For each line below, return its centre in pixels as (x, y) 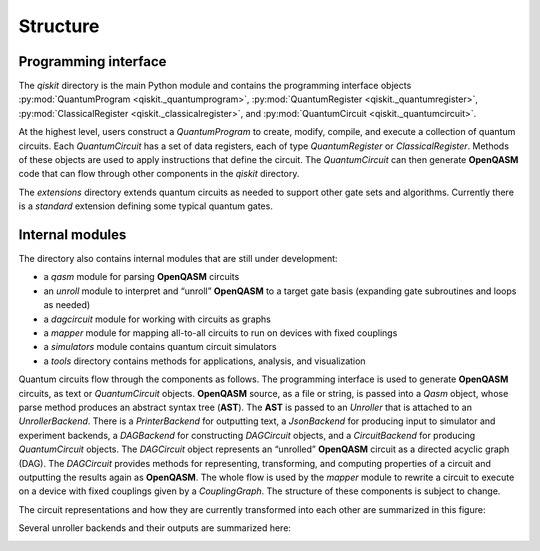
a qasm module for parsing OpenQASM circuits (141, 277)
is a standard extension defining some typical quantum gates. (146, 206)
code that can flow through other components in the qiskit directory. (159, 174)
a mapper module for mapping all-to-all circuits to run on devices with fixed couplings (220, 333)
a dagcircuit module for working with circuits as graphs (157, 319)
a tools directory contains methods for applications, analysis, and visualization (204, 361)
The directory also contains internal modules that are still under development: (178, 259)
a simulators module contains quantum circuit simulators (160, 347)
